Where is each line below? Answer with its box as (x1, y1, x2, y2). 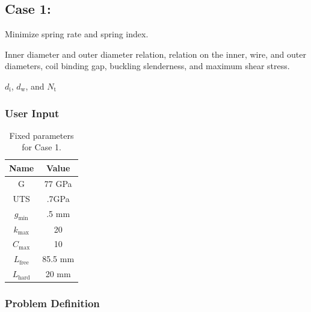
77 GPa (44, 177, 72, 189)
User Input (5, 105, 60, 120)
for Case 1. (22, 141, 61, 153)
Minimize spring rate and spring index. (5, 28, 149, 40)
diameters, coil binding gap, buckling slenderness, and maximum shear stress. (5, 60, 290, 72)
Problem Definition (5, 296, 100, 311)
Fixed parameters (9, 129, 74, 141)
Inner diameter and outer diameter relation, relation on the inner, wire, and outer (5, 47, 306, 60)
